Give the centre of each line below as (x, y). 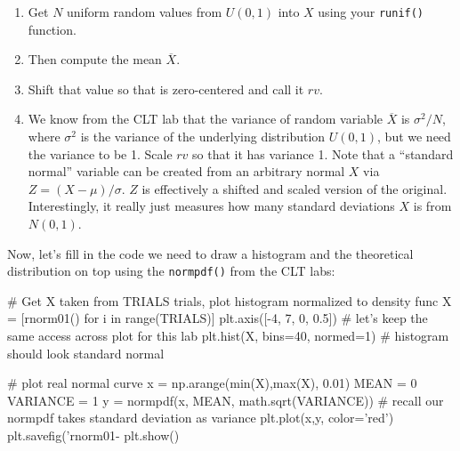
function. (52, 29)
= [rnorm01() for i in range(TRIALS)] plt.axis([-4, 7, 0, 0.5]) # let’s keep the (218, 318)
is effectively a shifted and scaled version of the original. (295, 188)
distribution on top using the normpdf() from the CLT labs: (171, 271)
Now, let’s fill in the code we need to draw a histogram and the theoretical (210, 253)
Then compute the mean (95, 59)
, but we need (414, 137)
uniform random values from (145, 12)
